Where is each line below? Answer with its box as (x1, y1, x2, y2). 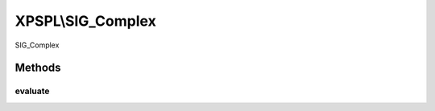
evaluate (14, 85, 50, 97)
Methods (14, 61, 61, 75)
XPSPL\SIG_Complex (14, 12, 156, 30)
